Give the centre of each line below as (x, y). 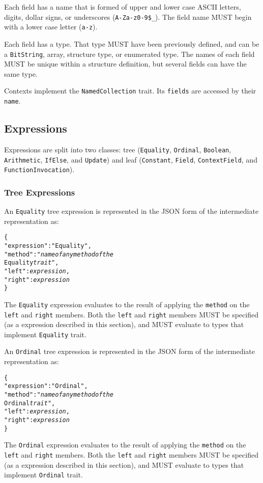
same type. (21, 73)
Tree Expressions (40, 192)
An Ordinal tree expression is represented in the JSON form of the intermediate (130, 351)
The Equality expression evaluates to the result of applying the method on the (127, 304)
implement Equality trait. (45, 334)
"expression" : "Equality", (48, 246)
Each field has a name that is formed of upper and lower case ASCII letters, (123, 7)
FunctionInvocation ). (39, 169)
